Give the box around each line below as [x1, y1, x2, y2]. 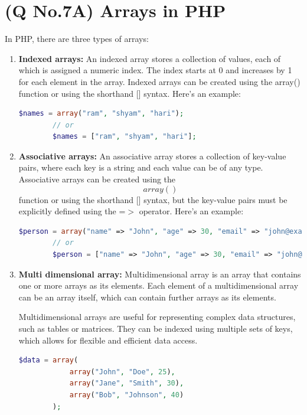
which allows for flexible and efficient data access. [18, 334, 198, 346]
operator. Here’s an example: [139, 205, 244, 217]
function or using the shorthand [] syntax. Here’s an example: [18, 87, 241, 99]
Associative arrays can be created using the [18, 173, 176, 185]
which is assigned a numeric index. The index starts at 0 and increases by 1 [18, 64, 292, 76]
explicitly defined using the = [18, 205, 126, 217]
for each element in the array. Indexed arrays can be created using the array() [18, 75, 301, 87]
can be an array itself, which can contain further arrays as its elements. [18, 290, 276, 303]
